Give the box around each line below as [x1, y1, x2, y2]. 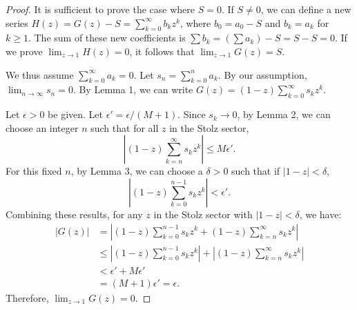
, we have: [299, 206, 342, 221]
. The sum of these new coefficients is [28, 30, 186, 45]
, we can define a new [260, 2, 351, 16]
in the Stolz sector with [153, 206, 253, 221]
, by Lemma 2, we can [237, 107, 331, 122]
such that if [231, 164, 280, 178]
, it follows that [129, 43, 195, 58]
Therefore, [6, 290, 49, 304]
